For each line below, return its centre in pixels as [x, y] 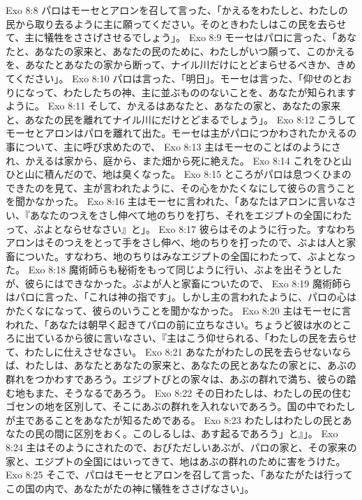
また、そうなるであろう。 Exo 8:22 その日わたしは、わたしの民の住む [193, 392]
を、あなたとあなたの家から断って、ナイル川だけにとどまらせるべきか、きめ [181, 65]
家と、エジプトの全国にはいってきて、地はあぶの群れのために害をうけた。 [176, 461]
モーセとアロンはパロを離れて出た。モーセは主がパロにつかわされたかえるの [181, 133]
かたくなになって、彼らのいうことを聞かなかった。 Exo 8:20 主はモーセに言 [179, 311]
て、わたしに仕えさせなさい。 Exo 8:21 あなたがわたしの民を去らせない [169, 351]
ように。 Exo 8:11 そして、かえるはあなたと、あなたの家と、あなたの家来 [173, 106]
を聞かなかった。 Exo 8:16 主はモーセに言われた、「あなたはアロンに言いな [176, 201]
